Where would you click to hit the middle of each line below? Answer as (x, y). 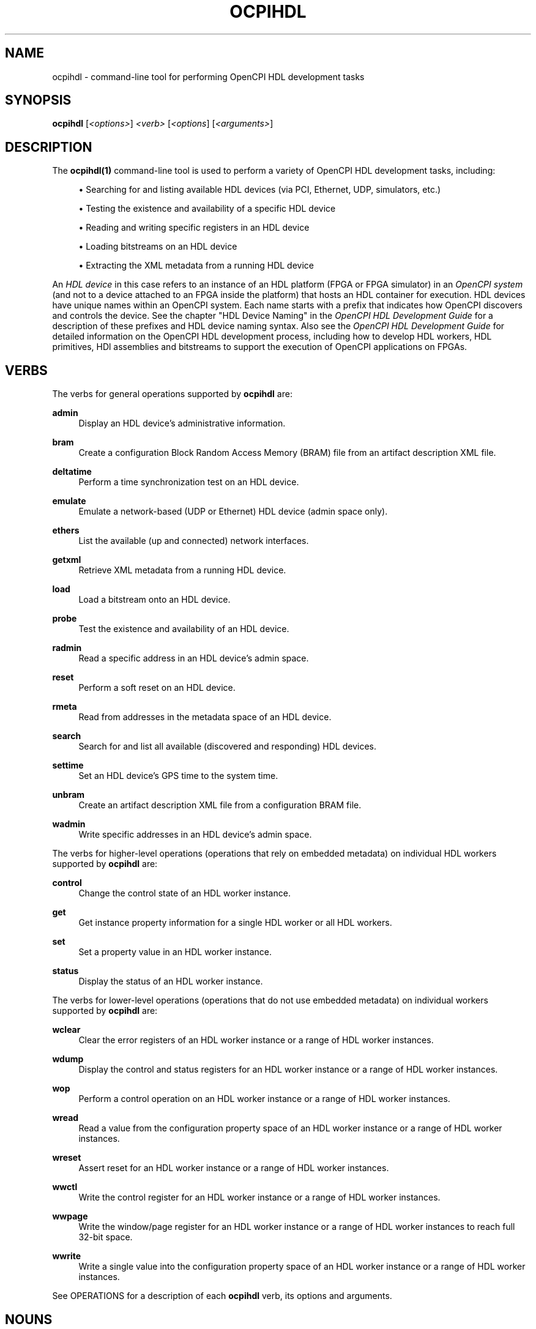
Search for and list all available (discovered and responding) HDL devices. (227, 746)
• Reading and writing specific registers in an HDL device (194, 228)
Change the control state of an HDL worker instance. (184, 893)
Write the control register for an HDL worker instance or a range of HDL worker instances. (259, 1197)
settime (68, 765)
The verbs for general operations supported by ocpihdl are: (172, 394)
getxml (67, 560)
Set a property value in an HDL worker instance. (175, 952)
